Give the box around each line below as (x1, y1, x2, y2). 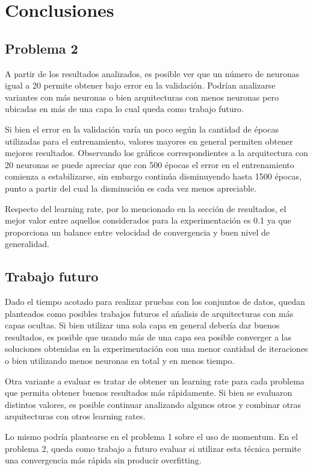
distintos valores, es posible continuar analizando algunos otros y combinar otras (5, 398, 301, 410)
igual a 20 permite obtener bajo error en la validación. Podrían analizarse (5, 79, 276, 92)
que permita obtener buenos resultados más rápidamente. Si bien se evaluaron (5, 386, 293, 399)
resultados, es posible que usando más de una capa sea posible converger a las (5, 330, 291, 343)
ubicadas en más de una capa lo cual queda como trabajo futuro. (5, 102, 244, 115)
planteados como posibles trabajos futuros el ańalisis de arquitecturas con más (5, 307, 294, 319)
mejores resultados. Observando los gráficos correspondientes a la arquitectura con (5, 146, 308, 159)
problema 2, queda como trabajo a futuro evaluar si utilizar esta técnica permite (5, 442, 301, 454)
